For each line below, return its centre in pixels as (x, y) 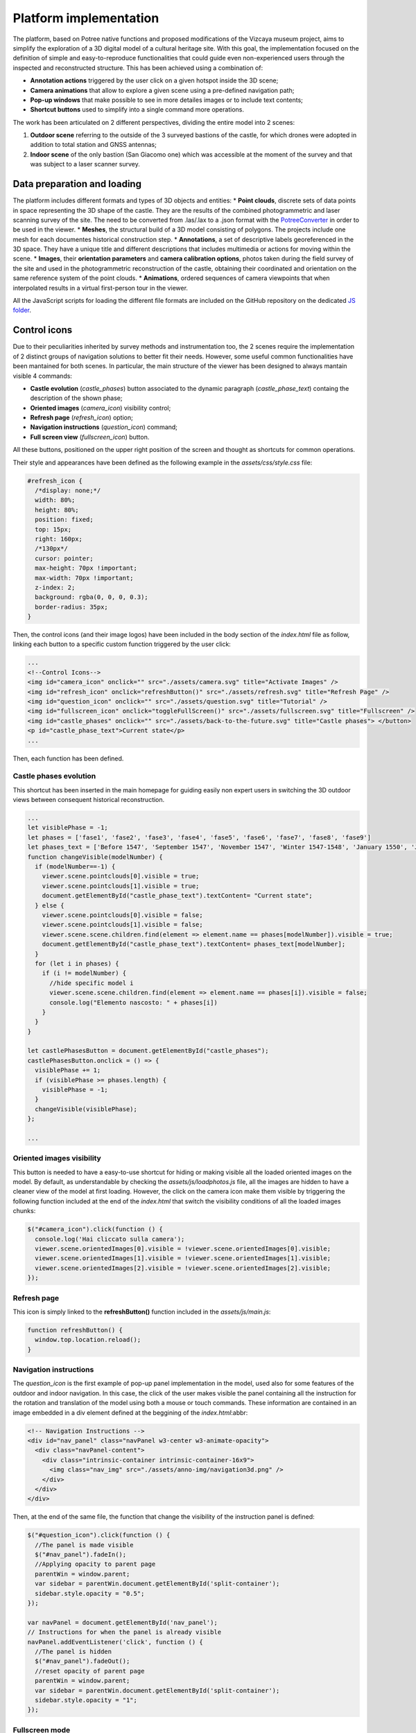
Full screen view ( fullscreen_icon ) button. (90, 437)
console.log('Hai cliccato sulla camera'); (110, 1239)
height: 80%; (57, 510)
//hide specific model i (92, 983)
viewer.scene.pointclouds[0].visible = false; (123, 915)
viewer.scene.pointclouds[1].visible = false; (123, 925)
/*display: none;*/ (68, 491)
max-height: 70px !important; (86, 568)
